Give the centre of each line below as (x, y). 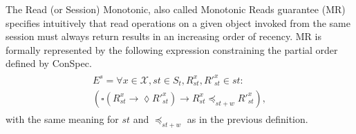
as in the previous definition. (247, 119)
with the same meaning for (62, 119)
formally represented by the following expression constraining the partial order (172, 49)
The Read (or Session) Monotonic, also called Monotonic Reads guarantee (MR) (176, 9)
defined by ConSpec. (49, 63)
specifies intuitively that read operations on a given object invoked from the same (178, 22)
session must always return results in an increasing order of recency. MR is (163, 36)
